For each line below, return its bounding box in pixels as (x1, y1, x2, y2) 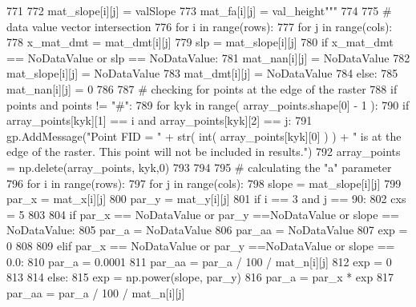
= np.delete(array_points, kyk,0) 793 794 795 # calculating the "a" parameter (6, 158, 392, 175)
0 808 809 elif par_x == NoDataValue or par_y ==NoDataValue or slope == (6, 237, 395, 253)
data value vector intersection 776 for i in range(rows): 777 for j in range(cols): (6, 18, 393, 34)
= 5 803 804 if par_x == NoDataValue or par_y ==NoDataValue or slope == (6, 205, 399, 222)
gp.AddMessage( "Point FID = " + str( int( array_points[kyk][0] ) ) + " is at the (6, 127, 402, 144)
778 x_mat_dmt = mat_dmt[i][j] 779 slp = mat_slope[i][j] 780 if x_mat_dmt (6, 34, 394, 50)
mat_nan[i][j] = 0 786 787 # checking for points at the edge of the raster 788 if (6, 80, 398, 97)
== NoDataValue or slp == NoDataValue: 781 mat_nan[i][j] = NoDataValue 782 (6, 49, 410, 66)
